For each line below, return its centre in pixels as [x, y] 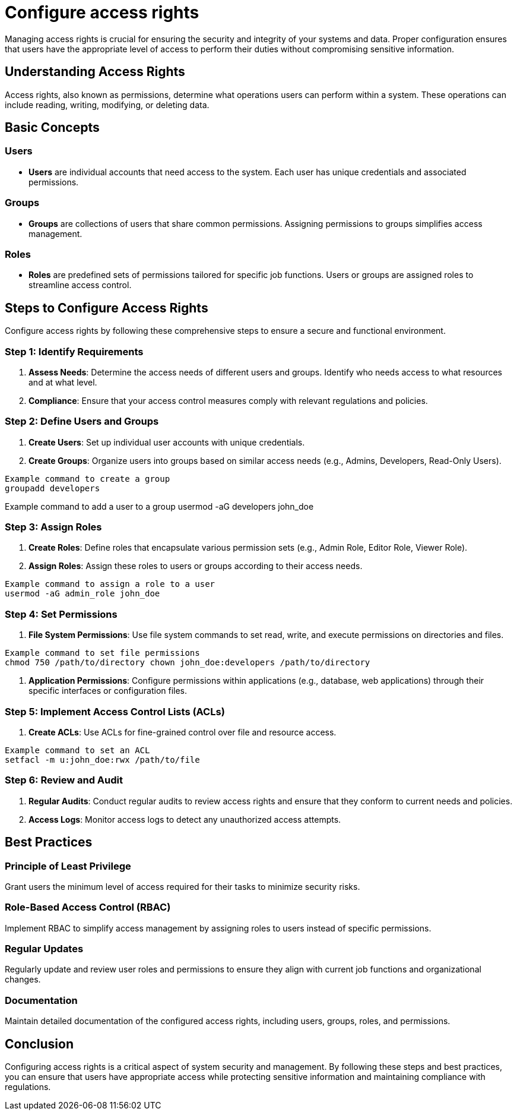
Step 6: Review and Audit [64, 780]
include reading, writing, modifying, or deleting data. [107, 105]
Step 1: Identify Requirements [74, 351]
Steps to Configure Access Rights [107, 308]
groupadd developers [53, 488]
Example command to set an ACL [77, 750]
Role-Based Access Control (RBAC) [88, 907]
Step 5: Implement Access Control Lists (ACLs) [115, 711]
